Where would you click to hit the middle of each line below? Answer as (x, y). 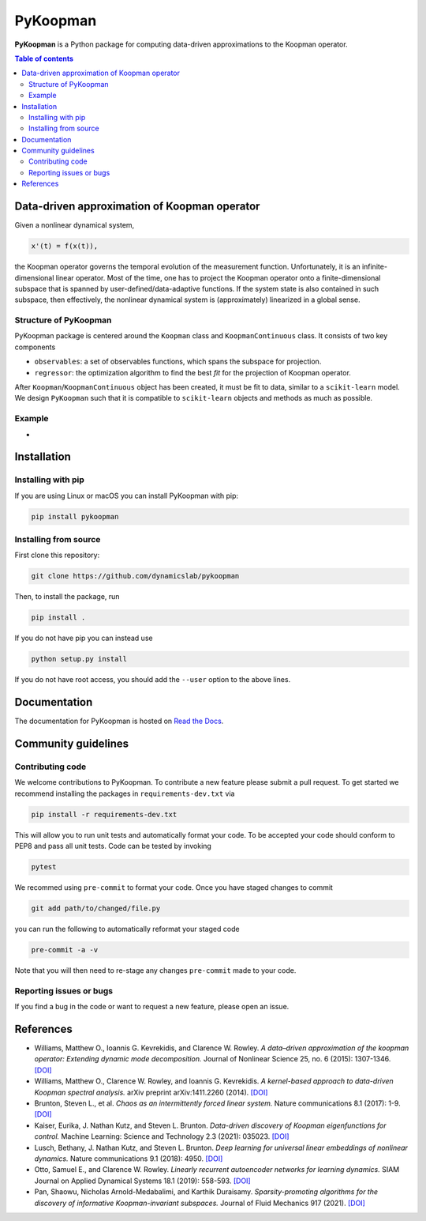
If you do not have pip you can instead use (84, 638)
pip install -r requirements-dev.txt (104, 814)
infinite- (375, 267)
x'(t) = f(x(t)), (65, 246)
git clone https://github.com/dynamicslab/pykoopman (135, 576)
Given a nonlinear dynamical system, (75, 225)
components (35, 347)
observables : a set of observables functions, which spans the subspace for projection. (178, 362)
